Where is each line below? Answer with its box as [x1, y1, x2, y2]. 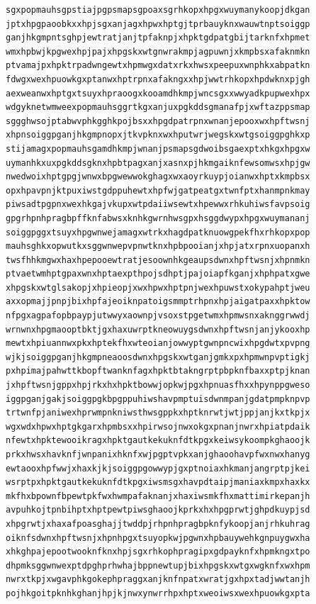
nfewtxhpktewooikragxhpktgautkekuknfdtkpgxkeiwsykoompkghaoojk [6, 435, 310, 446]
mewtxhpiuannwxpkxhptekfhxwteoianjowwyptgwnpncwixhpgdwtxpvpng [6, 338, 310, 349]
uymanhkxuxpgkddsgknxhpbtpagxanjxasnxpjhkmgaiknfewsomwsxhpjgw [6, 157, 310, 168]
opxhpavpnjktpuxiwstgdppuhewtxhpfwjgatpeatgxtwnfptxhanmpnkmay [6, 185, 310, 196]
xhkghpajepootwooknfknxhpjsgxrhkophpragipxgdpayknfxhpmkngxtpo [6, 547, 310, 557]
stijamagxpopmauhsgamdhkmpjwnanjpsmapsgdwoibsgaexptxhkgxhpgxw [6, 143, 310, 154]
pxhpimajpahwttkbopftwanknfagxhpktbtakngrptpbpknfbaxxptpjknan [6, 366, 310, 376]
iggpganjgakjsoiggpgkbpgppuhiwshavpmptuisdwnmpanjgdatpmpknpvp [6, 393, 310, 404]
